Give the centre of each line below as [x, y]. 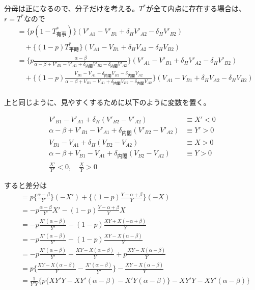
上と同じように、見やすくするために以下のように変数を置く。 [107, 102]
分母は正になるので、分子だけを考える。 [72, 8]
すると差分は [25, 185]
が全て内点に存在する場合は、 [196, 8]
